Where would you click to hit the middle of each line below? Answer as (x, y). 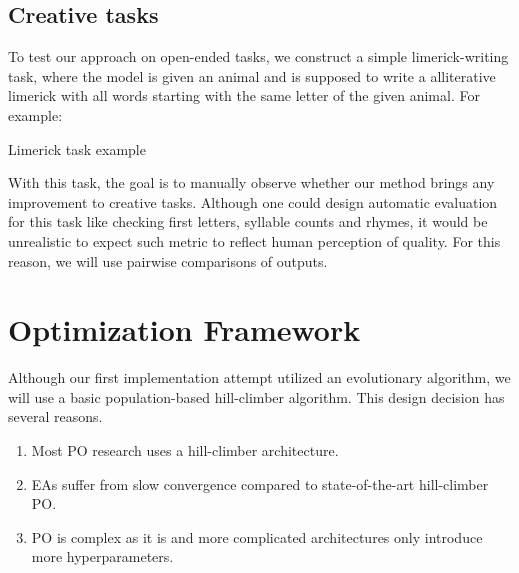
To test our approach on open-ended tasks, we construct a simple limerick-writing (258, 56)
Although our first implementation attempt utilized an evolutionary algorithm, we (259, 377)
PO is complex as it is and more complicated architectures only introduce (257, 536)
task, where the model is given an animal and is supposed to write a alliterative (252, 75)
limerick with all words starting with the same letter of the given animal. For (244, 95)
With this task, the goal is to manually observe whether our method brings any (251, 182)
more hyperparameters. (102, 556)
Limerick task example (77, 148)
